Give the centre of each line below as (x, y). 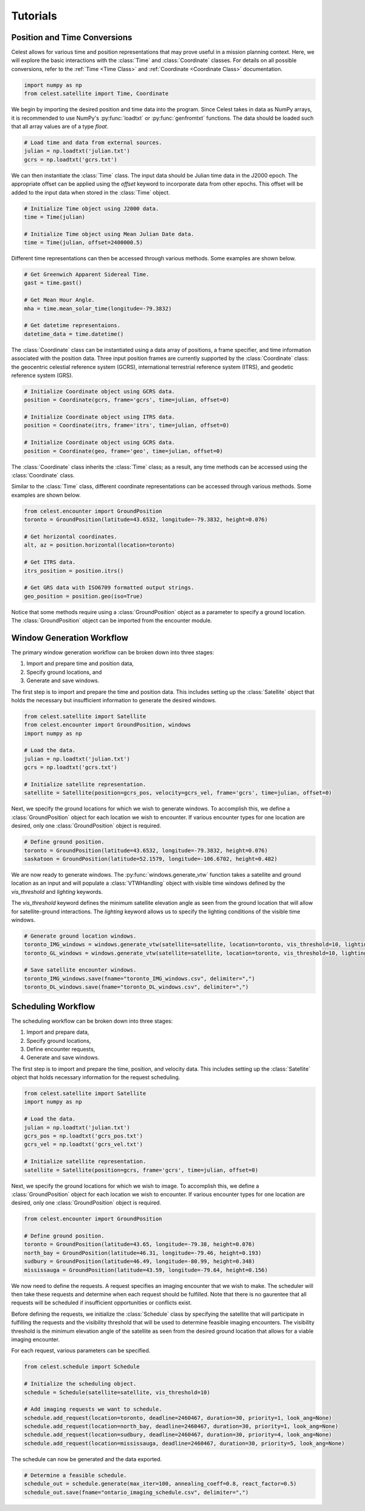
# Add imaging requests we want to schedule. (93, 1409)
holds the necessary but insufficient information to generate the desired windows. (114, 700)
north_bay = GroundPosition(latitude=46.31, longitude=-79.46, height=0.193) (143, 1253)
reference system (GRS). (42, 375)
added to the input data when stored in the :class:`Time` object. (91, 192)
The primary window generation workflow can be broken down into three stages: (113, 652)
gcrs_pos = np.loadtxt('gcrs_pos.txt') (83, 1136)
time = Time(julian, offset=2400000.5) (83, 243)
